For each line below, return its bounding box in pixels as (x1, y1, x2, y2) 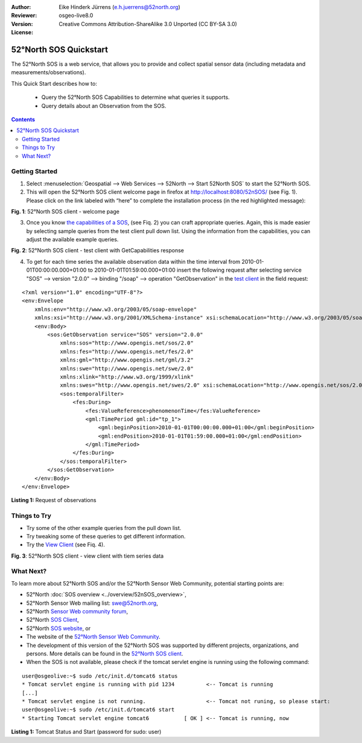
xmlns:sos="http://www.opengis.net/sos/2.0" (60, 340, 194, 346)
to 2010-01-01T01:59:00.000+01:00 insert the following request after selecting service (87, 266, 302, 274)
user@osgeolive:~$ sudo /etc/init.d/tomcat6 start (22, 706, 175, 713)
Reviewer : (11, 12, 37, 19)
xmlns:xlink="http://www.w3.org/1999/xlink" (60, 373, 194, 380)
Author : (11, 4, 31, 10)
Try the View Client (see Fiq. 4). (26, 541, 105, 549)
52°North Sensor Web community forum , (26, 608, 129, 615)
